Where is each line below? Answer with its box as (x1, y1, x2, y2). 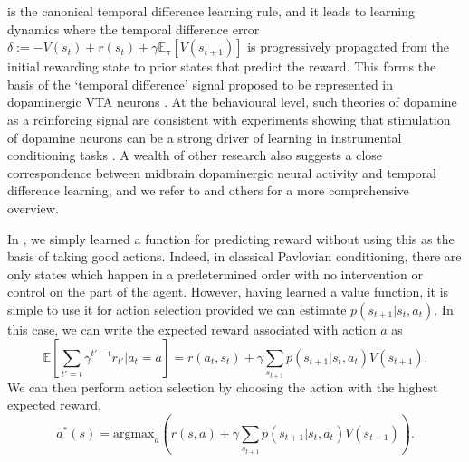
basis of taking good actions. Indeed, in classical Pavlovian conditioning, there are (7, 247, 462, 266)
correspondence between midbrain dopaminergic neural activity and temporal (7, 163, 437, 182)
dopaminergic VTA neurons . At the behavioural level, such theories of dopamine (7, 92, 457, 111)
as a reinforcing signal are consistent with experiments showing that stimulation (7, 109, 451, 128)
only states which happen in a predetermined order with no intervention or (7, 264, 423, 283)
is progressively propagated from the (247, 37, 450, 56)
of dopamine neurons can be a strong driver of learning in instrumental (7, 127, 402, 146)
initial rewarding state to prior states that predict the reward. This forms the (7, 57, 436, 76)
